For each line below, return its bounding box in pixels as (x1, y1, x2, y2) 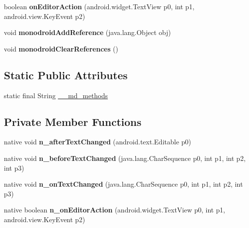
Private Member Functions (4, 114, 142, 129)
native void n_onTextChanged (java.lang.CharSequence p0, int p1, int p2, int (4, 179, 243, 189)
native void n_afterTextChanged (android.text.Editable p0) (4, 137, 191, 147)
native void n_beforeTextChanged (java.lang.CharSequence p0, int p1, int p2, (4, 153, 246, 163)
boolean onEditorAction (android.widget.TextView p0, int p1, (4, 1, 195, 11)
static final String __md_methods (4, 90, 108, 100)
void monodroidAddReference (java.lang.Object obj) (4, 27, 171, 37)
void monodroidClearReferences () (4, 43, 118, 53)
